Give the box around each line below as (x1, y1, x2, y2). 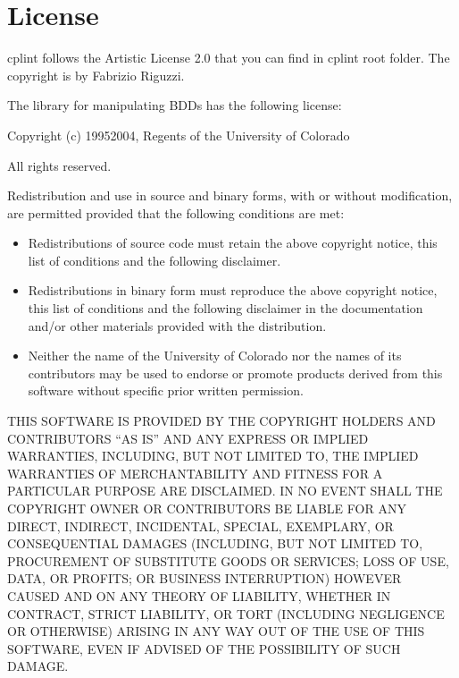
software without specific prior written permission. (28, 381, 304, 400)
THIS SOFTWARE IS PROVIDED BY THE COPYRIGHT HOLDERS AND (7, 411, 436, 430)
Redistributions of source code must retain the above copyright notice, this (28, 233, 438, 252)
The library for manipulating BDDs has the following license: (7, 96, 342, 114)
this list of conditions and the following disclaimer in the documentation (28, 299, 423, 318)
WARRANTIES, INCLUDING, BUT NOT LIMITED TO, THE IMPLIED (7, 446, 419, 465)
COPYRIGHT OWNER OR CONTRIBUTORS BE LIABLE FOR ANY (7, 499, 406, 517)
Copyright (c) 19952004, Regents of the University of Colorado (7, 125, 350, 144)
